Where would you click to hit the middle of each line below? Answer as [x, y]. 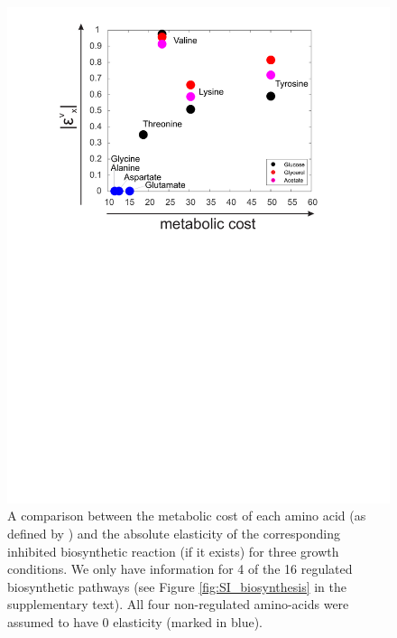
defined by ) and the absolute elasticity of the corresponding [174, 534]
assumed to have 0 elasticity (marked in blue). [135, 622]
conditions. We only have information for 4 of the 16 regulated [180, 569]
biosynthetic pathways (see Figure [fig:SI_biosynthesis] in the [177, 586]
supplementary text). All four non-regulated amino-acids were [178, 604]
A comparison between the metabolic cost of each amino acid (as [187, 516]
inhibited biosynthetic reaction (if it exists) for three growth [173, 551]
